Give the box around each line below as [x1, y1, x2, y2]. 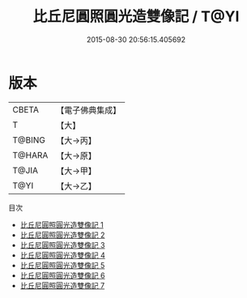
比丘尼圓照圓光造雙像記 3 [19, 240, 105, 249]
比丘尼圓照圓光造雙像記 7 [19, 280, 105, 290]
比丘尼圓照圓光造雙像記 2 [19, 230, 105, 240]
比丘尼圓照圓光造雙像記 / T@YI [32, 7, 240, 26]
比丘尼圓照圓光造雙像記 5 [19, 260, 105, 270]
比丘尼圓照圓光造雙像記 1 [19, 219, 104, 229]
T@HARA [12, 149, 49, 160]
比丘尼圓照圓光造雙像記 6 [19, 270, 105, 280]
